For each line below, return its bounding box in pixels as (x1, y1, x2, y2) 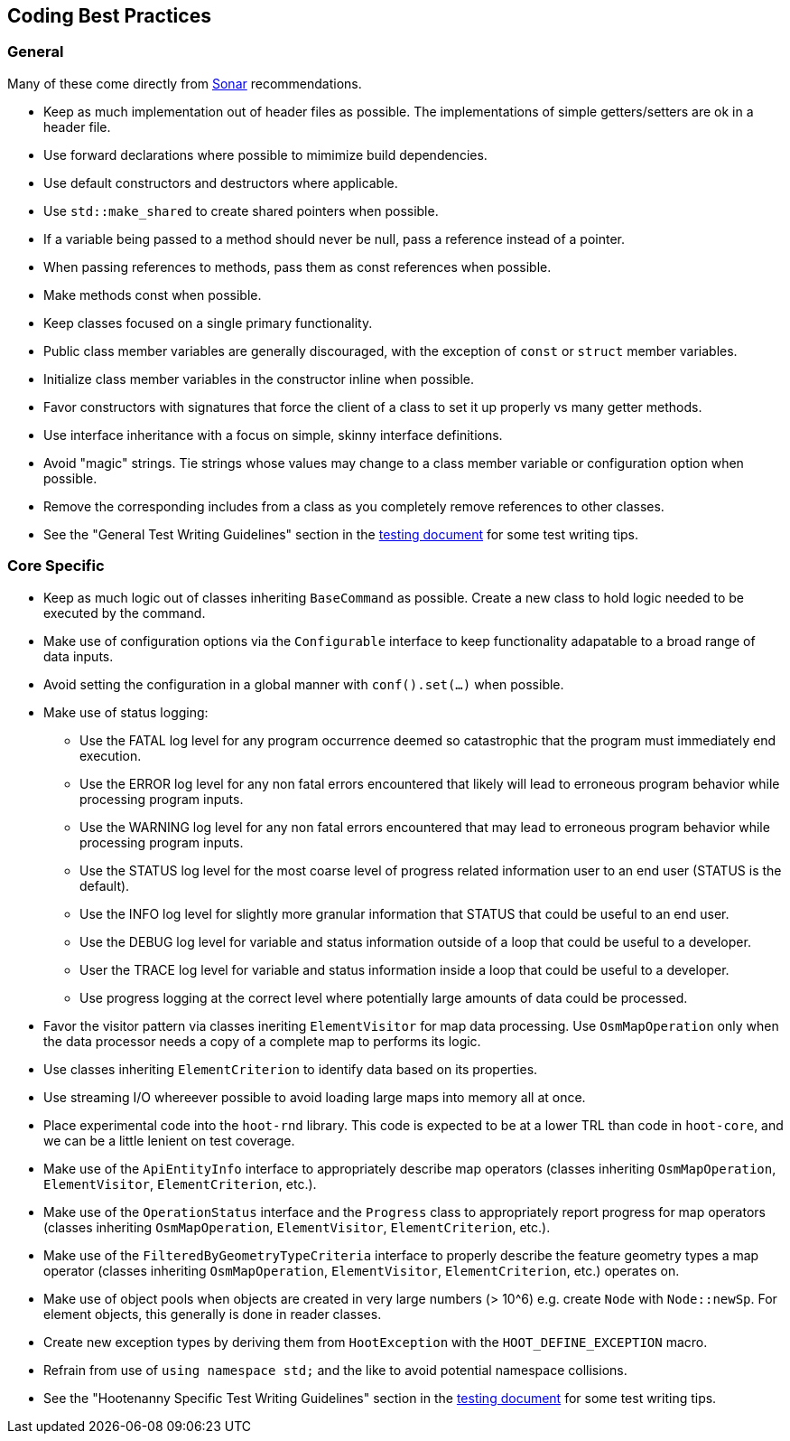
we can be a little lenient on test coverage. (43, 1132, 295, 1148)
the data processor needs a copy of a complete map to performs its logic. (43, 1033, 481, 1049)
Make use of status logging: (43, 704, 209, 720)
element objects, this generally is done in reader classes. (43, 1305, 382, 1322)
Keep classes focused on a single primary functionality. (43, 314, 373, 331)
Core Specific (7, 557, 105, 575)
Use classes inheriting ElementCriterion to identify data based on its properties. (43, 1061, 538, 1077)
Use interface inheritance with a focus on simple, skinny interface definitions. (43, 426, 503, 443)
